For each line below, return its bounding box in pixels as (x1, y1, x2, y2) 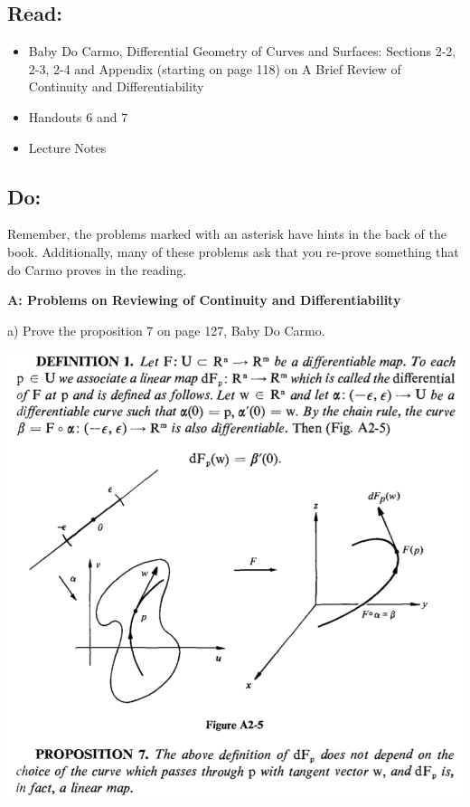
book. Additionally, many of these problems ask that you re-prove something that (7, 242, 459, 261)
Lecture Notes (28, 138, 107, 157)
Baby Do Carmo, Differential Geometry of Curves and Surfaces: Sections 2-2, (28, 42, 456, 61)
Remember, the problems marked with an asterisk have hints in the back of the (7, 224, 446, 243)
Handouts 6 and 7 (28, 107, 128, 126)
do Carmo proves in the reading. (7, 260, 187, 279)
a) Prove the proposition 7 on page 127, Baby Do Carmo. (7, 320, 325, 339)
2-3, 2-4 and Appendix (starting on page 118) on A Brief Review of (28, 59, 401, 78)
